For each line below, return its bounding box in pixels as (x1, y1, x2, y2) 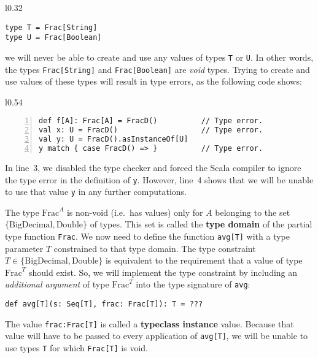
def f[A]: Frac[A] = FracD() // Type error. (39, 116, 263, 126)
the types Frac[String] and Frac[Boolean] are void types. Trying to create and (5, 63, 310, 75)
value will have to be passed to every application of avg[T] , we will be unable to (5, 329, 308, 342)
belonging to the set (215, 205, 290, 218)
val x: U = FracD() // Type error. (39, 126, 263, 135)
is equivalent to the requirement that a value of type (105, 254, 303, 267)
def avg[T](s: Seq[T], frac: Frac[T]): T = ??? (5, 300, 203, 309)
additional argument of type (5, 278, 109, 291)
